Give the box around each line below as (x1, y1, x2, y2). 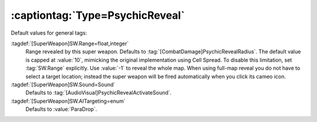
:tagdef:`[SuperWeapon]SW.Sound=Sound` (11, 81, 116, 88)
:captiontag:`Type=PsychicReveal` (11, 9, 185, 22)
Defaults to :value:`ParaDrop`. (25, 106, 97, 113)
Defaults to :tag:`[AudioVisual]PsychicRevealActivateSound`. (25, 89, 172, 96)
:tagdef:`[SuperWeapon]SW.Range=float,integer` (11, 40, 129, 47)
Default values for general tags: (11, 29, 87, 36)
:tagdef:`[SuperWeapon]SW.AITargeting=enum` (11, 97, 126, 104)
